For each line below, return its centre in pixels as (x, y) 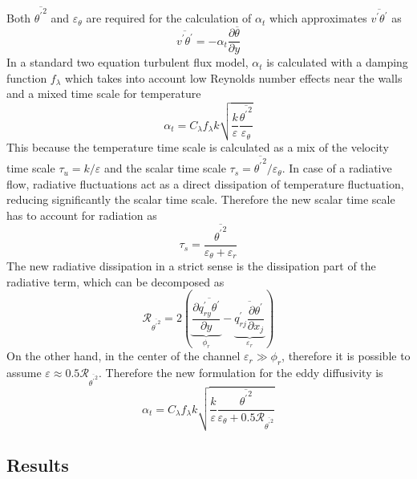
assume (24, 373)
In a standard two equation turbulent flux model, (128, 62)
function (27, 77)
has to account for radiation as (82, 215)
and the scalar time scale (165, 168)
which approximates (318, 18)
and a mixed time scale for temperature (104, 93)
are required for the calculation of (169, 18)
